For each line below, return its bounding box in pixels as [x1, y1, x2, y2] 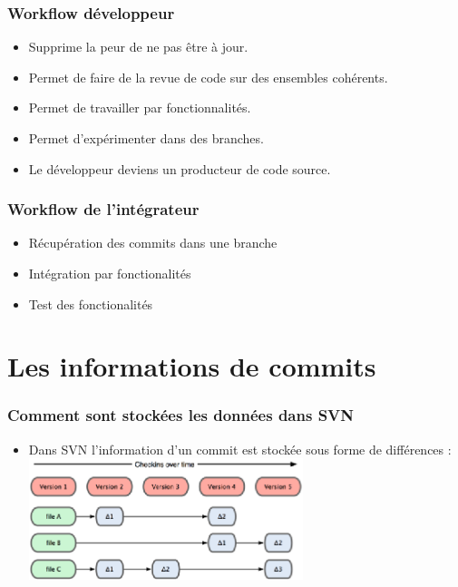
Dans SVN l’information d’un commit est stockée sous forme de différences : [28, 439, 452, 458]
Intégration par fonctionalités [28, 264, 191, 282]
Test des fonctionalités [28, 294, 153, 313]
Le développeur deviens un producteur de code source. [28, 159, 331, 178]
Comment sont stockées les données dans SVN [7, 404, 355, 426]
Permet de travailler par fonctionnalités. [28, 98, 251, 117]
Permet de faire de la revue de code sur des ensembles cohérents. [28, 67, 388, 86]
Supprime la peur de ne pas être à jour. [28, 37, 248, 56]
